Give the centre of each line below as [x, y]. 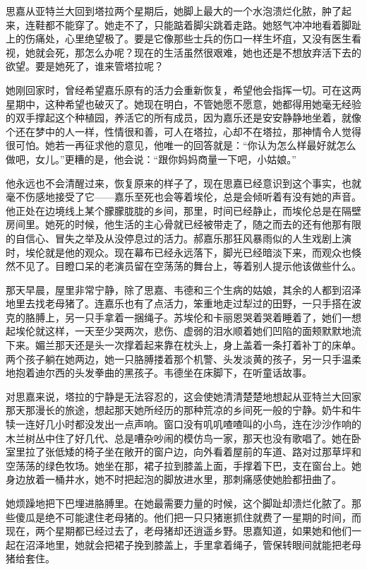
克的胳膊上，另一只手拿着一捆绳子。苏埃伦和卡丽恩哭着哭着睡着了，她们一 [179, 317]
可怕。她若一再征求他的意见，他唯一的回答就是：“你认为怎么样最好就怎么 [186, 145]
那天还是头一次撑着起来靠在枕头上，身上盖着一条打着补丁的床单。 [208, 345]
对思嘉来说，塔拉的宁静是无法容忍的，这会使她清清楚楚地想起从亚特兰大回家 [183, 396]
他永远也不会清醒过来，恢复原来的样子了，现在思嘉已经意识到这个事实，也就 [183, 183]
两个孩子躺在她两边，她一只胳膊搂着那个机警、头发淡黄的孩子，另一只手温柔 [183, 358]
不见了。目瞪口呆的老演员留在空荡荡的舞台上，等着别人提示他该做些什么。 [188, 266]
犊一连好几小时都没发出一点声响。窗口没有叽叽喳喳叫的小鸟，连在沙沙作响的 [183, 424]
